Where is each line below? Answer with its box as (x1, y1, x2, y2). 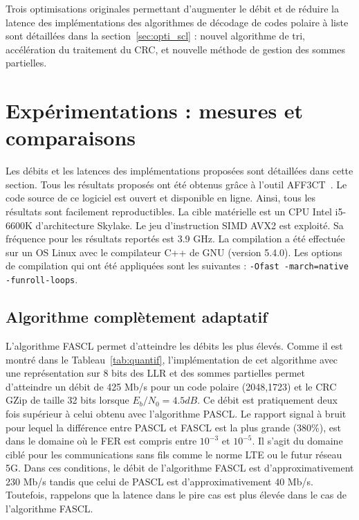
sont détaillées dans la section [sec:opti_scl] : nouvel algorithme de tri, (6, 28, 305, 43)
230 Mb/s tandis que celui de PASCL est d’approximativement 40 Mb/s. (6, 474, 313, 488)
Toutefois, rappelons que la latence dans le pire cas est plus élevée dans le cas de (6, 487, 347, 502)
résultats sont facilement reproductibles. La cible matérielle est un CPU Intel (6, 204, 332, 219)
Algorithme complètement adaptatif (6, 306, 268, 328)
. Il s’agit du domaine (252, 433, 343, 448)
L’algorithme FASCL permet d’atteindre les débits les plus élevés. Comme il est (6, 338, 343, 352)
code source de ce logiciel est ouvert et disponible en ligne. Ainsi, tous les (6, 190, 316, 205)
